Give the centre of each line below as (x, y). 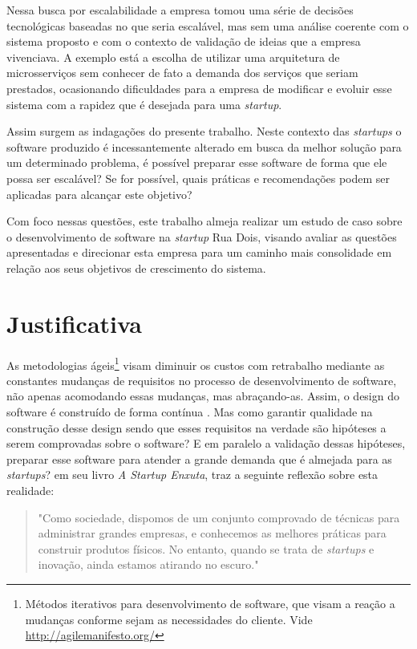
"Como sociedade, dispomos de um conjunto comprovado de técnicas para (219, 517)
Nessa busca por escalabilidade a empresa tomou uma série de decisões (180, 10)
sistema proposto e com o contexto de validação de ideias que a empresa (184, 41)
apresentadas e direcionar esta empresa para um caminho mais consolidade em (199, 252)
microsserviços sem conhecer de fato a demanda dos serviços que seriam (182, 73)
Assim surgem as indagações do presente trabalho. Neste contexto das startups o (204, 131)
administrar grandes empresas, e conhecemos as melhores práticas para (212, 533)
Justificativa (74, 323)
